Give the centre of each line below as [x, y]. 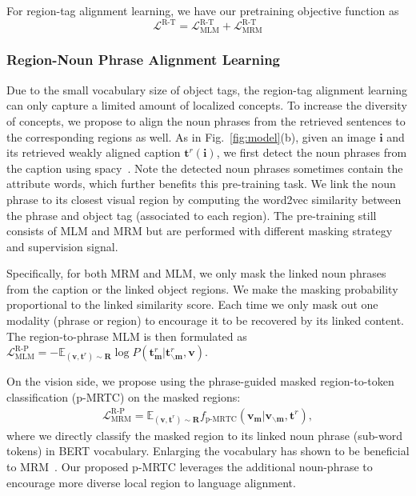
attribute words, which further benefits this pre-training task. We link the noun [201, 184]
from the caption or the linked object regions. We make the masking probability [202, 288]
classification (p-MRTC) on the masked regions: [124, 397]
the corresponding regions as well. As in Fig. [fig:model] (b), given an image [191, 136]
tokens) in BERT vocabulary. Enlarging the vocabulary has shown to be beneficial [208, 451]
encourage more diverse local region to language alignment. [151, 482]
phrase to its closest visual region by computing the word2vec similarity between [204, 199]
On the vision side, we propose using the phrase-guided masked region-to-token [200, 381]
